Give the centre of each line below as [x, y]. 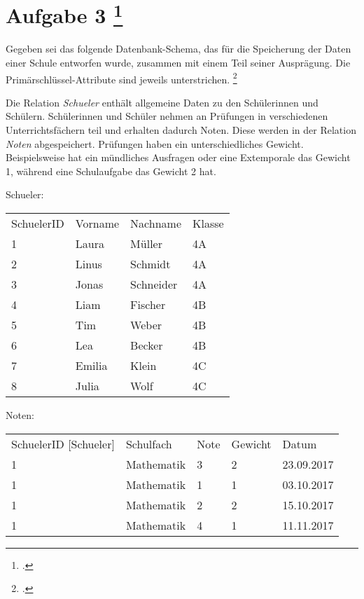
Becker [147, 345]
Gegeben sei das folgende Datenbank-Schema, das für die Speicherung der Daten [178, 49]
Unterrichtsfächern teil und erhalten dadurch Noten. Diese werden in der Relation [181, 130]
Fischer [148, 305]
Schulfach [149, 443]
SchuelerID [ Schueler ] [63, 443]
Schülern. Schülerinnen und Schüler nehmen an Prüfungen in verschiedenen [167, 116]
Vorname [97, 223]
